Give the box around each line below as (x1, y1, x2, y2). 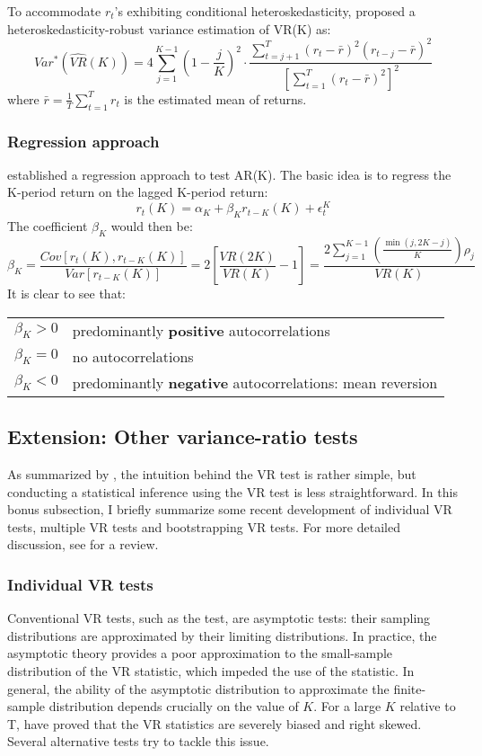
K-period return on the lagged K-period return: (7, 182, 268, 201)
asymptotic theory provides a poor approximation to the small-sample (7, 644, 393, 663)
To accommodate (7, 2, 101, 20)
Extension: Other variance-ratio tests (7, 422, 358, 450)
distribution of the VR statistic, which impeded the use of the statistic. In (7, 661, 415, 680)
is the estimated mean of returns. (124, 89, 307, 108)
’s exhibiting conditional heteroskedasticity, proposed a (114, 2, 416, 20)
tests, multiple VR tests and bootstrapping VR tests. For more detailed (7, 517, 400, 536)
